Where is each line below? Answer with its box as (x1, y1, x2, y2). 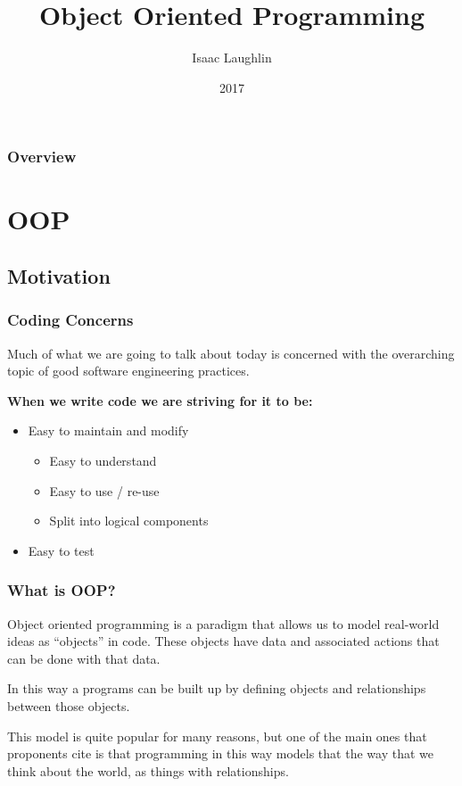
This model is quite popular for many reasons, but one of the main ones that (7, 726, 427, 745)
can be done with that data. (7, 649, 161, 667)
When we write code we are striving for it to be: (7, 391, 313, 410)
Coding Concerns (7, 309, 134, 331)
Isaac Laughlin (192, 48, 272, 67)
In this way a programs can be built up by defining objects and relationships (7, 679, 426, 698)
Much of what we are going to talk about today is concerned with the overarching (7, 343, 455, 362)
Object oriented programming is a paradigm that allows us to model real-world (7, 614, 440, 633)
